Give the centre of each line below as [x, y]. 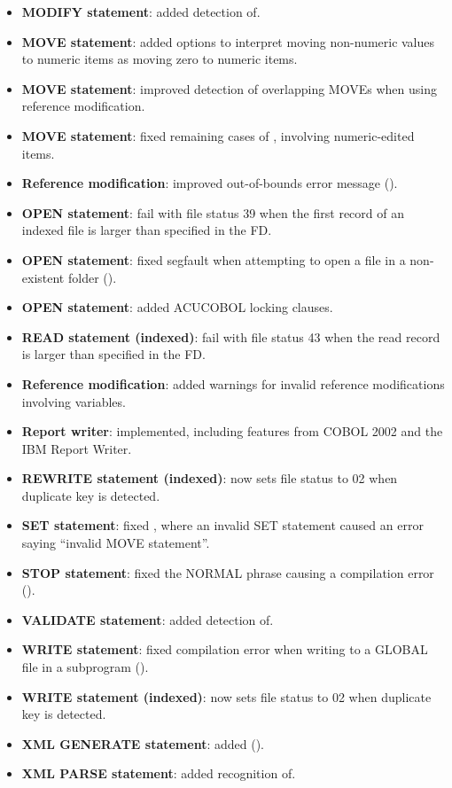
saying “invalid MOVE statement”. [116, 543]
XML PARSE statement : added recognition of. [159, 773]
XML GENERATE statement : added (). [143, 743]
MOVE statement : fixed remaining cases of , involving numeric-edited [218, 135]
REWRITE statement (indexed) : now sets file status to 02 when [210, 478]
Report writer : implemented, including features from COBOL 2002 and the [232, 431]
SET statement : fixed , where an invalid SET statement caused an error [222, 525]
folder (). [92, 277]
